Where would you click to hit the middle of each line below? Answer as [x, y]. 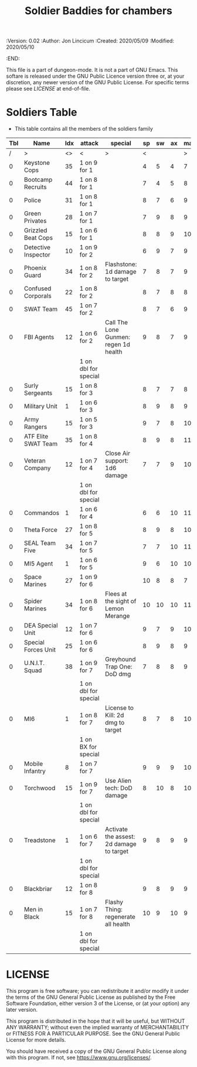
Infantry [35, 771]
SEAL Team [40, 543]
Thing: [114, 909]
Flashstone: [121, 264]
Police [33, 200]
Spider [33, 601]
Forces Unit [40, 650]
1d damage [121, 272]
